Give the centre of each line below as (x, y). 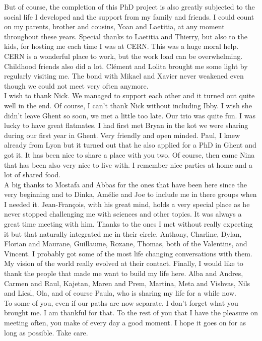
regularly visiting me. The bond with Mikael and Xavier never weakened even (124, 76)
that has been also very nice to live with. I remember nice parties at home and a (128, 164)
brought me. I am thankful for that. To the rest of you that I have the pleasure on (131, 313)
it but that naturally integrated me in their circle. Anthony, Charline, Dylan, (123, 233)
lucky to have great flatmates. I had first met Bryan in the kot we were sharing (126, 125)
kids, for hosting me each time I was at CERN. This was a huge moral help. (121, 46)
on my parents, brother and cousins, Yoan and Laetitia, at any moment (114, 26)
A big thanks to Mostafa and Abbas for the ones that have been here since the (125, 184)
